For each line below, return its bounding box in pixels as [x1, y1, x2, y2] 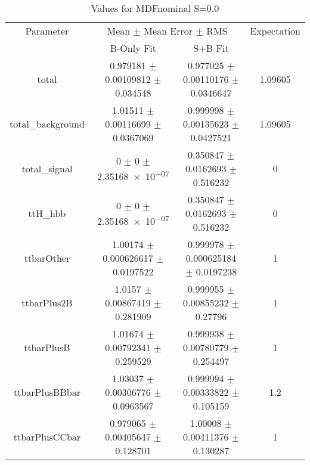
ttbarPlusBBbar [13, 385, 80, 399]
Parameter [25, 24, 69, 38]
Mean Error [144, 24, 193, 38]
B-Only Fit [110, 41, 157, 55]
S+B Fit [193, 41, 229, 55]
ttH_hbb [28, 206, 66, 220]
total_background [10, 117, 85, 131]
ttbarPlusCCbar [13, 430, 81, 444]
